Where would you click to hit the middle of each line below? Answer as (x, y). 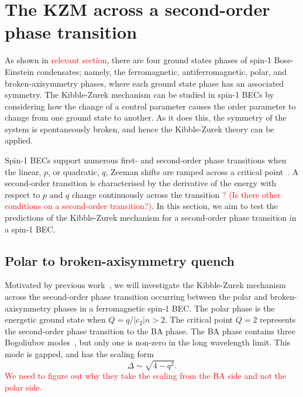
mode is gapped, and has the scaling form (79, 353)
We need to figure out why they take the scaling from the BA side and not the (146, 376)
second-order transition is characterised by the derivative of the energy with (141, 183)
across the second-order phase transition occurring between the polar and (136, 297)
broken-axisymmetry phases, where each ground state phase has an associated (144, 83)
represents (278, 319)
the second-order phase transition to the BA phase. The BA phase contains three (150, 331)
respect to (23, 194)
